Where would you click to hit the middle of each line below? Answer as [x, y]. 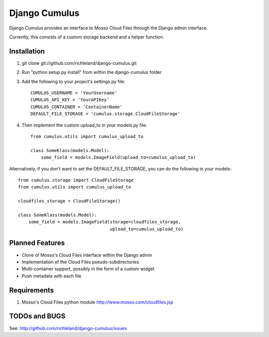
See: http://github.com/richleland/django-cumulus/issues [68, 328]
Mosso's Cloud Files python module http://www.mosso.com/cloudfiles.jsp [98, 302]
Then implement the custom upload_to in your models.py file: [84, 125]
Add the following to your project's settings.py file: [73, 81]
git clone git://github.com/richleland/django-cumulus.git [79, 63]
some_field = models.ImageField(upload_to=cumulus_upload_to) [118, 158]
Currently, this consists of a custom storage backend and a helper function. [87, 37]
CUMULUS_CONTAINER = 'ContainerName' [77, 107]
